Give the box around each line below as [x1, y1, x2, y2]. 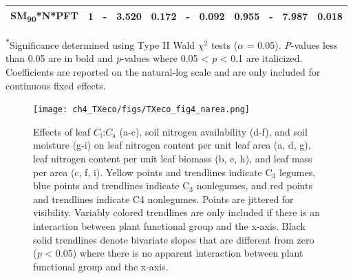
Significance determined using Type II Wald [9, 37, 195, 52]
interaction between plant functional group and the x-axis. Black [33, 218, 306, 233]
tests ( [211, 37, 238, 52]
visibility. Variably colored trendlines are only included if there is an [33, 205, 320, 220]
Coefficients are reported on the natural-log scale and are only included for [6, 64, 321, 78]
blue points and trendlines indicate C [33, 178, 190, 193]
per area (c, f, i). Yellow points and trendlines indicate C [33, 164, 272, 179]
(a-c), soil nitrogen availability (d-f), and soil [119, 124, 308, 138]
